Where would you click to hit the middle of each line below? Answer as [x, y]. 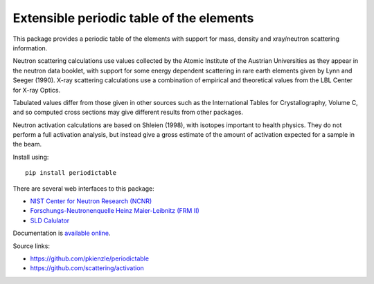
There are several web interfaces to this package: [84, 188]
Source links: [31, 246]
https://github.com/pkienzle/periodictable [89, 258]
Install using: [31, 157]
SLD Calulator [50, 220]
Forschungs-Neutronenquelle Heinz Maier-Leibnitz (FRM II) [115, 211]
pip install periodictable [71, 173]
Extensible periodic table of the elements [133, 18]
